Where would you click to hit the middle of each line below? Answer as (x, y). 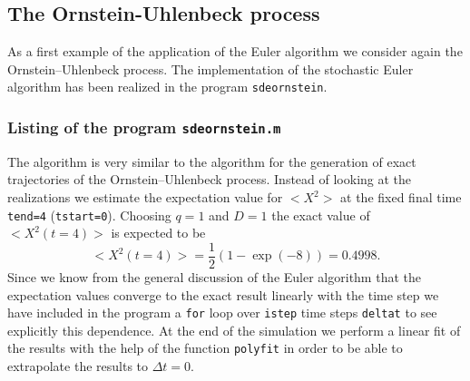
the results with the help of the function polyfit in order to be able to (205, 348)
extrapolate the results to (78, 366)
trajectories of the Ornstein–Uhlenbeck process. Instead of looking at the (210, 179)
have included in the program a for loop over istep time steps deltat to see (222, 313)
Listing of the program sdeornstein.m (144, 127)
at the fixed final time (401, 197)
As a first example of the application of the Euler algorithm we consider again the (235, 51)
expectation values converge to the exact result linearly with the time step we (223, 294)
